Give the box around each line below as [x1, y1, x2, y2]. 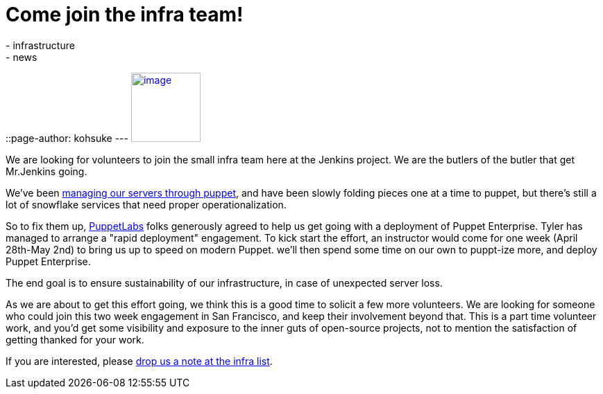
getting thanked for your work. [6, 333, 144, 346]
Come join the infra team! [6, 3, 244, 26]
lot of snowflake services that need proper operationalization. [6, 198, 287, 211]
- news [6, 51, 37, 63]
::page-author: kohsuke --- [6, 132, 128, 144]
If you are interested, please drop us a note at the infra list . [6, 355, 273, 367]
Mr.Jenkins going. [6, 165, 87, 177]
